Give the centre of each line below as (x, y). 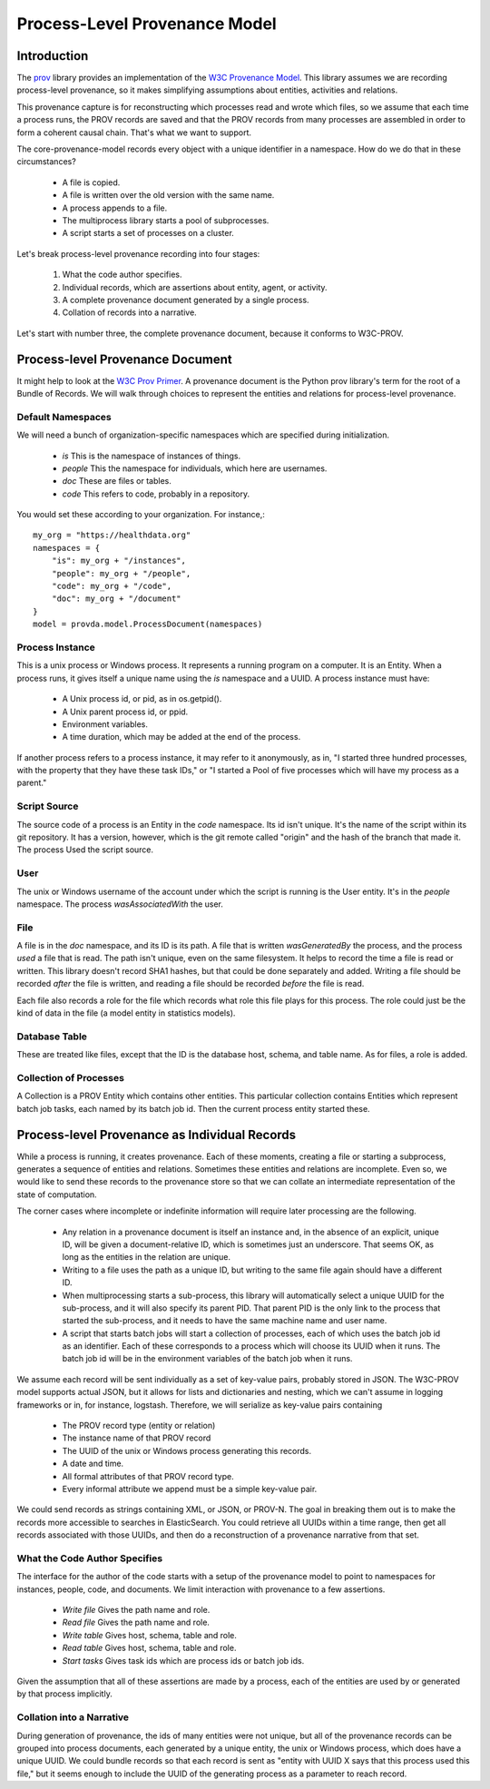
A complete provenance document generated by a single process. (186, 300)
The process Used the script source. (85, 850)
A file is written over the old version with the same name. (168, 195)
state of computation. (57, 1194)
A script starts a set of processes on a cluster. (148, 233)
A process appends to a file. (115, 208)
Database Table (52, 1037)
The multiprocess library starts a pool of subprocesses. (166, 220)
